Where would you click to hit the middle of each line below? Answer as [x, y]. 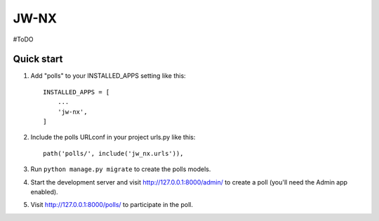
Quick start [38, 59]
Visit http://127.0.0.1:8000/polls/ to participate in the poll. [112, 205]
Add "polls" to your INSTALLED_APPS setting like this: [108, 76]
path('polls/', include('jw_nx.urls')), [113, 153]
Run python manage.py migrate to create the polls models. [121, 169]
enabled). [45, 192]
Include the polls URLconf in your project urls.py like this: [113, 138]
